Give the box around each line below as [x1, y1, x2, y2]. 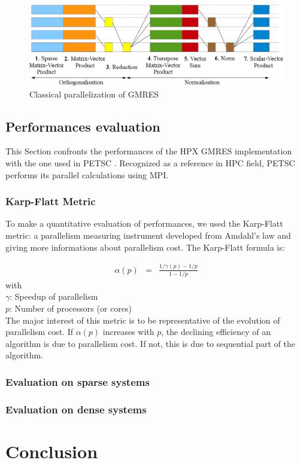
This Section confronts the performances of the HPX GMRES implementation [5, 145, 292, 157]
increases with [102, 325, 154, 338]
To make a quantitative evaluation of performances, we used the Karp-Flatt [5, 217, 283, 230]
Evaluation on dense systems [5, 401, 147, 416]
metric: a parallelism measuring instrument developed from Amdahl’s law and [5, 229, 291, 241]
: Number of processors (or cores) [10, 302, 132, 315]
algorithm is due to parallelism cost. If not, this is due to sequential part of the [5, 337, 295, 349]
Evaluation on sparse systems [5, 374, 150, 389]
